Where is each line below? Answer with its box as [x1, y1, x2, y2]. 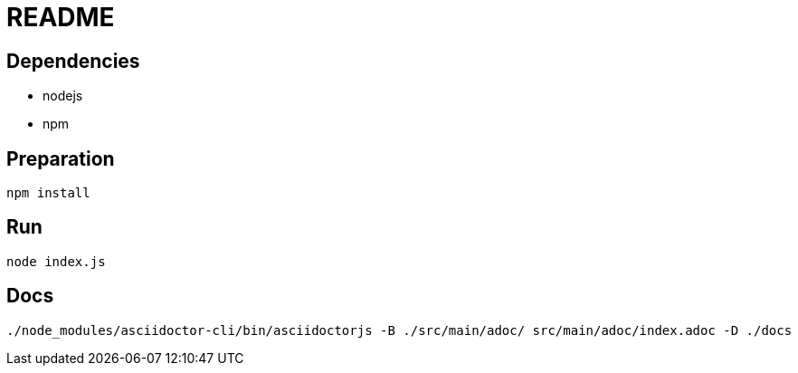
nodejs [43, 88, 83, 104]
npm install [6, 186, 90, 201]
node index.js [6, 253, 106, 269]
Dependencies [6, 49, 140, 72]
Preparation [6, 147, 115, 170]
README [6, 2, 115, 33]
